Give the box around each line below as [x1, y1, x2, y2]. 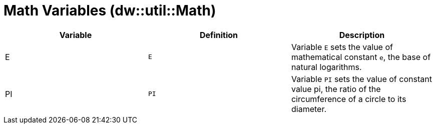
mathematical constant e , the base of [291, 51, 431, 62]
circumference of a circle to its [291, 93, 406, 104]
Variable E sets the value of [291, 41, 393, 52]
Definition [199, 29, 238, 40]
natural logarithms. [291, 61, 362, 72]
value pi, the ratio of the [291, 83, 381, 94]
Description [339, 29, 385, 40]
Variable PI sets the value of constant [291, 73, 432, 84]
